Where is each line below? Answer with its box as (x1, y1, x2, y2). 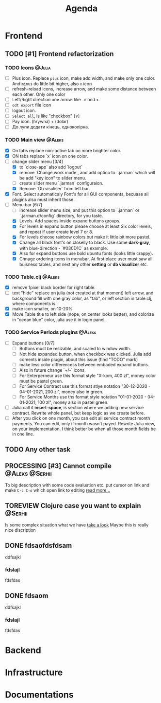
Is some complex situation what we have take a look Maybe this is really (5, 522, 149, 528)
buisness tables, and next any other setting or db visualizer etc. (19, 261, 148, 267)
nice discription (5, 527, 36, 533)
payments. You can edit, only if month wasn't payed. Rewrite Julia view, (12, 421, 155, 427)
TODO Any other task (5, 445, 71, 453)
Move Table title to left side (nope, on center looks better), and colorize (12, 311, 154, 317)
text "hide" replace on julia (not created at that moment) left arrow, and (12, 290, 154, 296)
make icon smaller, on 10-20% (12, 306, 73, 312)
